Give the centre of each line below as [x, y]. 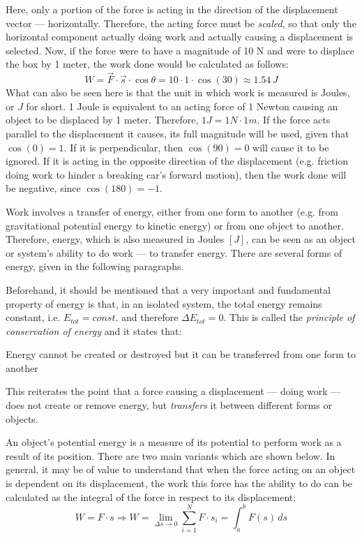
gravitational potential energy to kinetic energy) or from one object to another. [175, 225]
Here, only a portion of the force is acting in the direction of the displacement [172, 9]
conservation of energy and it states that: [94, 330]
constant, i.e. [33, 317]
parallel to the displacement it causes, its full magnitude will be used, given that [178, 133]
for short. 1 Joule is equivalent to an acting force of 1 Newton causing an [182, 106]
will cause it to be [291, 147]
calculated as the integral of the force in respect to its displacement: [151, 496]
